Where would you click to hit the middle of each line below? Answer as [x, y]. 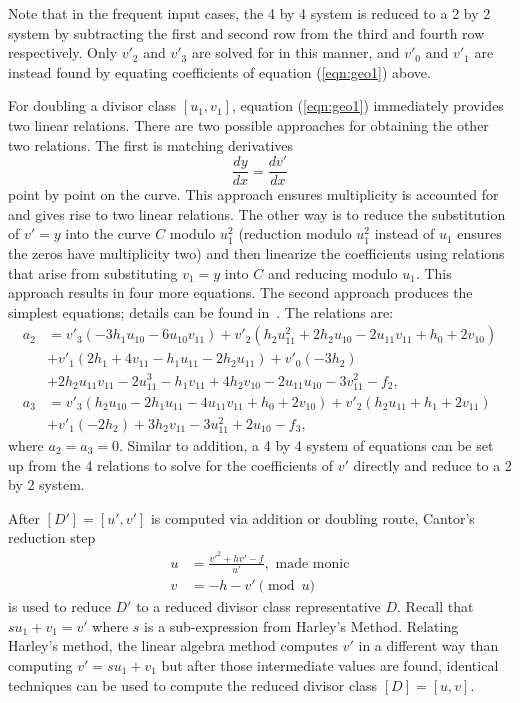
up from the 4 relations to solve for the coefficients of [171, 464]
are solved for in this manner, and [295, 52]
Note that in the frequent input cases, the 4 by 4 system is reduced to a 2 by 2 [249, 13]
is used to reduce [59, 606]
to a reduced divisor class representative [258, 606]
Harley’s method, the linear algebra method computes [173, 645]
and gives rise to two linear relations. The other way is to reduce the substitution [257, 213]
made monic [312, 563]
